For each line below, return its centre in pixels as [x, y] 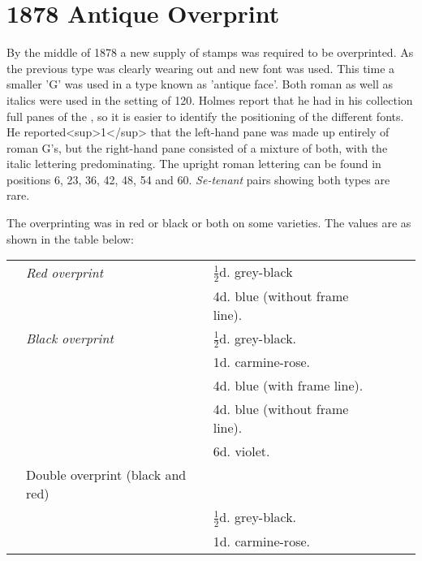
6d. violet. [241, 451]
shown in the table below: [70, 238]
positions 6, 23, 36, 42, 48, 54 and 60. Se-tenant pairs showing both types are [198, 179]
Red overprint [65, 272]
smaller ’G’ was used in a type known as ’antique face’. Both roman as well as [200, 84]
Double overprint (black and [106, 475]
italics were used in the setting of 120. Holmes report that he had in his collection [210, 99]
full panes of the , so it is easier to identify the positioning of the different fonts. [205, 116]
